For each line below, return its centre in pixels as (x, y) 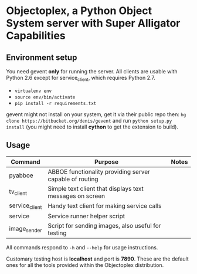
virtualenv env (33, 91)
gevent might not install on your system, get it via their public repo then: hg (96, 114)
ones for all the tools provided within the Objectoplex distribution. (85, 265)
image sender (26, 229)
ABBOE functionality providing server (99, 171)
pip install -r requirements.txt (55, 103)
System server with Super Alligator (93, 23)
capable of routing (73, 179)
